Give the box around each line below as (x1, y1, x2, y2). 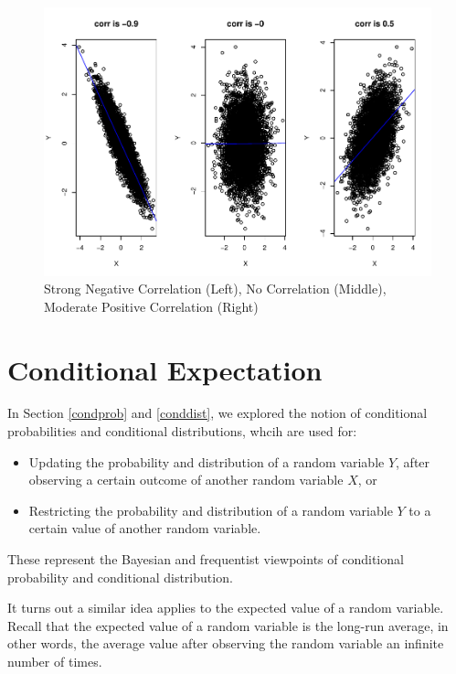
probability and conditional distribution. (7, 567, 233, 586)
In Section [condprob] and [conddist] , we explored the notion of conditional (7, 403, 428, 423)
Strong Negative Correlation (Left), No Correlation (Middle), (44, 279, 387, 298)
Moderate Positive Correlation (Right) (44, 296, 259, 316)
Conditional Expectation (7, 350, 323, 388)
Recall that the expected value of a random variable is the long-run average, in (7, 615, 449, 635)
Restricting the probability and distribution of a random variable (28, 500, 393, 519)
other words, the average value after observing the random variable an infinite (7, 634, 444, 653)
